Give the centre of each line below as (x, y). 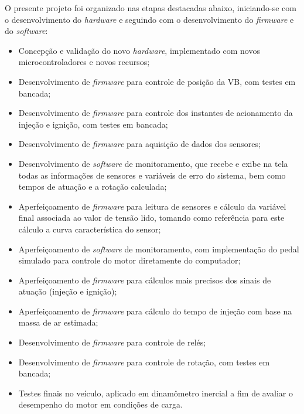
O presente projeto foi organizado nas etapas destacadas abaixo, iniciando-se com (151, 8)
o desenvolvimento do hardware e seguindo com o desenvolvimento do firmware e (149, 19)
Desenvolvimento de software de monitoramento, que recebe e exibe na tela (153, 163)
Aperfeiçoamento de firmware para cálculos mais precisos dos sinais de (145, 280)
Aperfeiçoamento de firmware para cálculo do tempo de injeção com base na (155, 311)
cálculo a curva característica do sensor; (90, 229)
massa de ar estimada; (58, 322)
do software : (26, 31)
